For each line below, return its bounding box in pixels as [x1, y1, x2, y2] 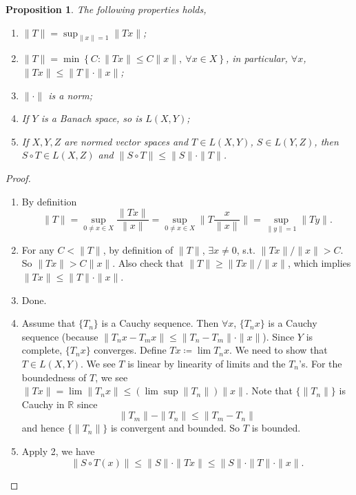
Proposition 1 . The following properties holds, [6, 2, 207, 16]
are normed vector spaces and [64, 134, 189, 148]
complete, [21, 343, 63, 357]
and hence [21, 421, 65, 435]
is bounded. [251, 421, 301, 435]
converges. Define [94, 343, 167, 357]
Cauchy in [21, 396, 65, 411]
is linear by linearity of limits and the [127, 356, 286, 370]
